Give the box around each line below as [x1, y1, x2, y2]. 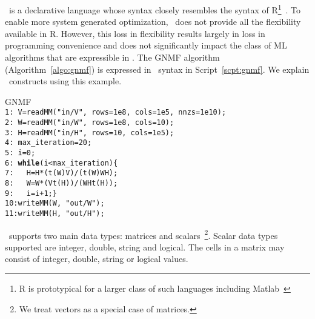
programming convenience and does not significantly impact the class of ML [5, 39, 287, 52]
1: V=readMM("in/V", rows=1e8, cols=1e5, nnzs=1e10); [5, 108, 227, 117]
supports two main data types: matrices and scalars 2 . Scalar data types [8, 227, 278, 241]
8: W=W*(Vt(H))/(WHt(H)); [5, 179, 118, 187]
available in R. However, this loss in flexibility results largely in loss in [5, 27, 265, 39]
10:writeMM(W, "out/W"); [5, 199, 105, 208]
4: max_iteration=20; [5, 138, 92, 147]
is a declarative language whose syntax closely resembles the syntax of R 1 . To [8, 2, 301, 16]
